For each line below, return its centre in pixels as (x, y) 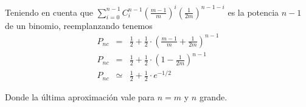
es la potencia (253, 12)
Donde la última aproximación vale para (80, 97)
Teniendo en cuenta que (49, 12)
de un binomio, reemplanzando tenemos (79, 25)
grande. (213, 97)
